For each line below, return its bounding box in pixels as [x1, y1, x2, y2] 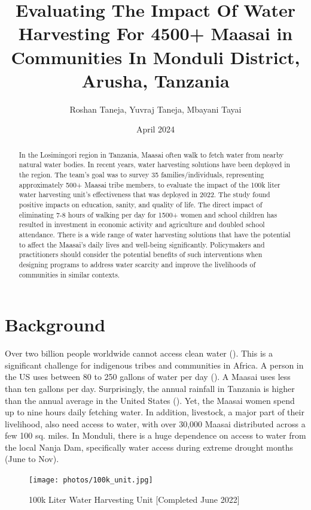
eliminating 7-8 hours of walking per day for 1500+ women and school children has [19, 209, 278, 219]
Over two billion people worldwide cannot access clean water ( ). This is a [5, 347, 273, 360]
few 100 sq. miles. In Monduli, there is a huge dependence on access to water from [5, 429, 306, 442]
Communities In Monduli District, [11, 44, 300, 69]
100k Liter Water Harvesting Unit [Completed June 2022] [29, 493, 240, 505]
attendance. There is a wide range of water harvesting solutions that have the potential [19, 229, 291, 239]
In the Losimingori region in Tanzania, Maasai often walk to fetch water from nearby [19, 149, 284, 159]
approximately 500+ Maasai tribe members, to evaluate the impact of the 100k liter [19, 179, 280, 189]
